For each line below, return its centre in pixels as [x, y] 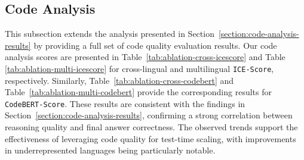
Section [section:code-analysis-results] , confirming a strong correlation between [149, 115]
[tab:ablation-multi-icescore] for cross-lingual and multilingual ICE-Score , [139, 68]
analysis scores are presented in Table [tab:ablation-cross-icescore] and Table [145, 57]
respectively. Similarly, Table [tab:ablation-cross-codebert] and [119, 80]
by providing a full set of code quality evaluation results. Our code [155, 45]
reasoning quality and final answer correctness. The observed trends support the [151, 127]
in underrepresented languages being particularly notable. [110, 150]
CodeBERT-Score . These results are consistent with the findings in [125, 103]
